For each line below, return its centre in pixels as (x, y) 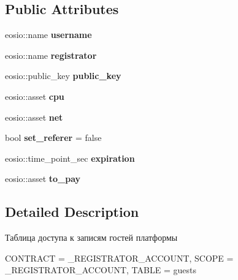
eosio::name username (48, 35)
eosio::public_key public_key (63, 76)
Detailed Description (72, 212)
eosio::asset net (34, 117)
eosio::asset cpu (35, 96)
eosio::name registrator (51, 55)
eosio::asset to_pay (43, 179)
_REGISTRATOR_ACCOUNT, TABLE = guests (101, 270)
